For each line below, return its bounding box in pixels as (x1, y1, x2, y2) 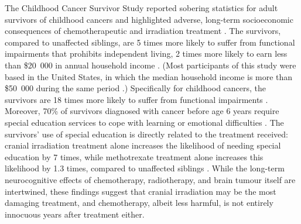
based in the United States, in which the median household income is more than (5, 70, 293, 82)
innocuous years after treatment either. (5, 208, 145, 220)
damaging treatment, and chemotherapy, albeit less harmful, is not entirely (5, 197, 273, 209)
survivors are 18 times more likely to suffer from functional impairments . (5, 93, 268, 105)
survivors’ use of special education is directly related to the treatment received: (5, 127, 288, 140)
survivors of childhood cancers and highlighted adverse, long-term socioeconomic (5, 13, 293, 25)
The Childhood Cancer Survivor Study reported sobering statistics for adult (5, 2, 278, 13)
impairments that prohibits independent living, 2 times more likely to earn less (5, 47, 288, 60)
